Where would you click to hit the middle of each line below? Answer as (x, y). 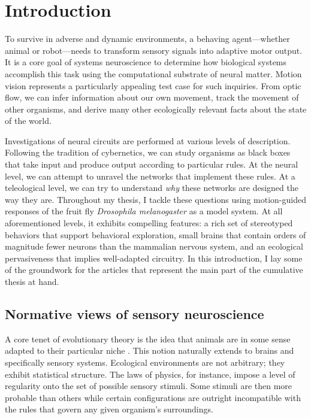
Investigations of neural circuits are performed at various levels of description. (148, 140)
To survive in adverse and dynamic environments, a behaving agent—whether (147, 39)
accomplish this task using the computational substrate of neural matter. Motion (153, 73)
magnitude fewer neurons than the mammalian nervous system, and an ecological (154, 246)
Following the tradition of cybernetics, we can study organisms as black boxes (148, 152)
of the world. (28, 121)
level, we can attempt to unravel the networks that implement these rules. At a (150, 176)
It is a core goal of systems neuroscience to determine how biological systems (146, 62)
